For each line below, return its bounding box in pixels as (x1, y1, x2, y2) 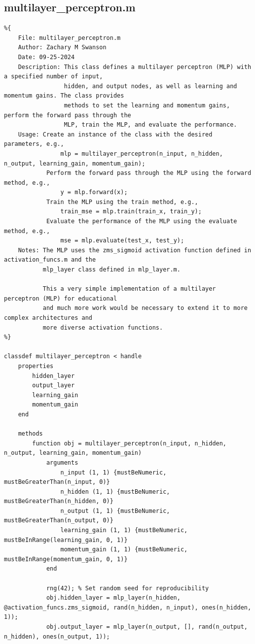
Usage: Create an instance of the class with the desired (18, 131, 213, 138)
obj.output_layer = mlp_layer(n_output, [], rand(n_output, (46, 623, 248, 631)
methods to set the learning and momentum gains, (64, 102, 230, 109)
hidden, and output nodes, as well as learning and (64, 82, 237, 90)
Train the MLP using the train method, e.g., (46, 198, 198, 205)
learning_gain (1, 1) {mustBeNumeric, (60, 527, 188, 534)
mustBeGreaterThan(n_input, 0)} (4, 478, 110, 486)
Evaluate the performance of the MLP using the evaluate (46, 218, 237, 225)
